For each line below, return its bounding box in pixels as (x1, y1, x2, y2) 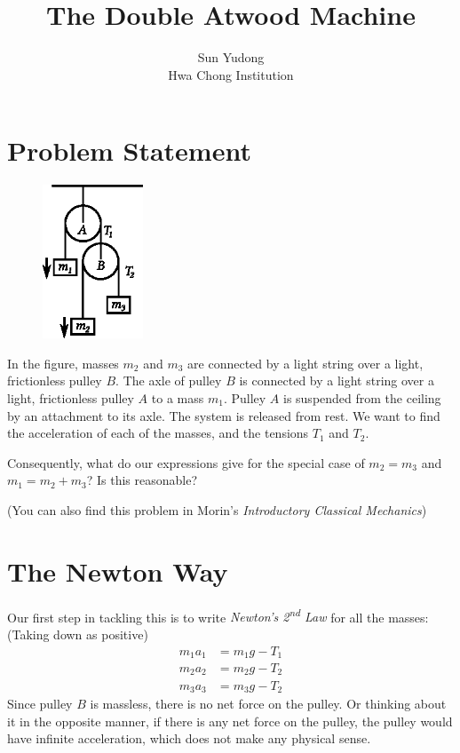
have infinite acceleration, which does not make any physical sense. (7, 729, 371, 748)
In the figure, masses (7, 353, 119, 372)
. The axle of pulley (115, 371, 222, 390)
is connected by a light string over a (239, 371, 434, 390)
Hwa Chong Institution (168, 65, 294, 83)
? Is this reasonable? (86, 471, 198, 489)
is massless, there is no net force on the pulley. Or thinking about (90, 694, 447, 712)
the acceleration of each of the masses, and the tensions (7, 424, 309, 442)
